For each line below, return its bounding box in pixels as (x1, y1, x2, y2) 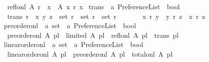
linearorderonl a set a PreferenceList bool (3, 39, 143, 49)
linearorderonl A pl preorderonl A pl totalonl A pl (7, 48, 173, 59)
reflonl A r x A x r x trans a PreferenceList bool (7, 1, 180, 11)
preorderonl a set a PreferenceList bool (3, 20, 136, 31)
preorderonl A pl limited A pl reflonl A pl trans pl (7, 30, 179, 40)
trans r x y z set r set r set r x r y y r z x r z (7, 11, 205, 21)
